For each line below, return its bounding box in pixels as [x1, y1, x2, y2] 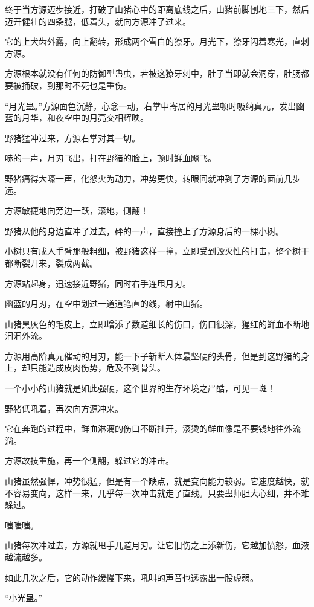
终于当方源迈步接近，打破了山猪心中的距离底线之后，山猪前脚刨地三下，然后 [5, 3, 309, 15]
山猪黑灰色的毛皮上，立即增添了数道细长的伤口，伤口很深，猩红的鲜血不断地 [5, 317, 309, 330]
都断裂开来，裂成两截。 [5, 256, 98, 269]
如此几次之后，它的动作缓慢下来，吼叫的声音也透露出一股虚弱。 [5, 571, 258, 583]
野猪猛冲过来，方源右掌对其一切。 [5, 131, 140, 144]
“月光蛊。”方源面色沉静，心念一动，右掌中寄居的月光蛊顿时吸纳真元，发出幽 [5, 99, 305, 112]
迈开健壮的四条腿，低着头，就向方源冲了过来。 [5, 14, 191, 27]
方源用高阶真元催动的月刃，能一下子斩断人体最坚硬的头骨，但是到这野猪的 [5, 349, 301, 362]
